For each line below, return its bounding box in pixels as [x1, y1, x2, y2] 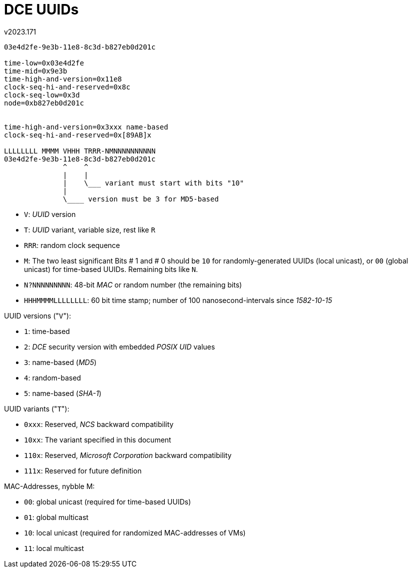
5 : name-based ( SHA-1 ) [24, 388, 101, 397]
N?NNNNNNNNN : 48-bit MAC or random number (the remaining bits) [24, 280, 242, 289]
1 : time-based [24, 326, 70, 335]
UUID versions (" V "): [4, 311, 71, 320]
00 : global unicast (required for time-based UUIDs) [24, 497, 191, 506]
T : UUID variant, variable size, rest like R [24, 225, 155, 234]
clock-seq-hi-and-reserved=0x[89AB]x [4, 130, 152, 139]
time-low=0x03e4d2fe [4, 58, 84, 67]
